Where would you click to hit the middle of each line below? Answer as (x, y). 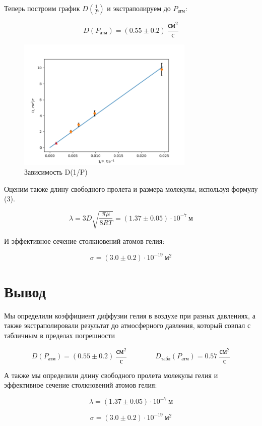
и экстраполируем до (139, 8)
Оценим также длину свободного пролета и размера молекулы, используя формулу (131, 189)
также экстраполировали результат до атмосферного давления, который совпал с (127, 325)
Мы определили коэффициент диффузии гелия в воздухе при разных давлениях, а (130, 315)
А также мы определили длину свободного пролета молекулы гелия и (111, 375)
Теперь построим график (42, 8)
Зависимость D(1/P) (56, 172)
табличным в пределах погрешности (60, 335)
